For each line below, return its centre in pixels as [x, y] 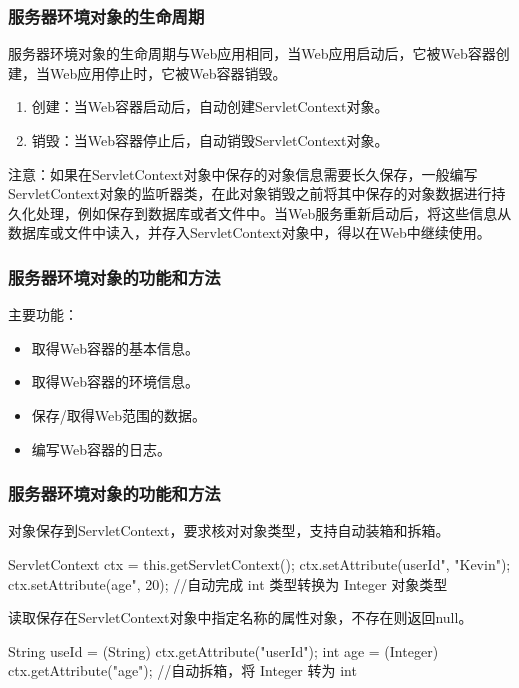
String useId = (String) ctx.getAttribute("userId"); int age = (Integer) [223, 650]
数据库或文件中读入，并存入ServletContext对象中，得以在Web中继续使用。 [249, 232]
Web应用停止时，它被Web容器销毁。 [168, 72]
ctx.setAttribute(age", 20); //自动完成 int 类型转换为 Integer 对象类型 [228, 583]
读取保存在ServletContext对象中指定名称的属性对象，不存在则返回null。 [240, 617]
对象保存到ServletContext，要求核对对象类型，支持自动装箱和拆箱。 [229, 530]
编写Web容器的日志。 [101, 448]
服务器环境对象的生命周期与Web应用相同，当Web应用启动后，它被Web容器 [252, 53]
